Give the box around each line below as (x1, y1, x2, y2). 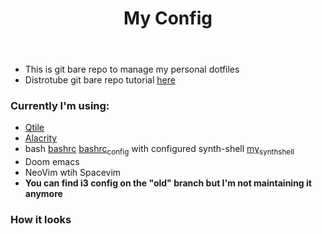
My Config (123, 7, 213, 30)
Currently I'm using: (10, 99, 110, 113)
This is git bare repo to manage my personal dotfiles (24, 63, 240, 76)
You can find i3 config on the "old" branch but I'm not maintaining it (24, 177, 312, 189)
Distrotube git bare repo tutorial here (24, 74, 176, 86)
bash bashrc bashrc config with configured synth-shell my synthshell (24, 143, 295, 157)
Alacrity (24, 132, 58, 144)
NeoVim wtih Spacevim (24, 167, 122, 179)
